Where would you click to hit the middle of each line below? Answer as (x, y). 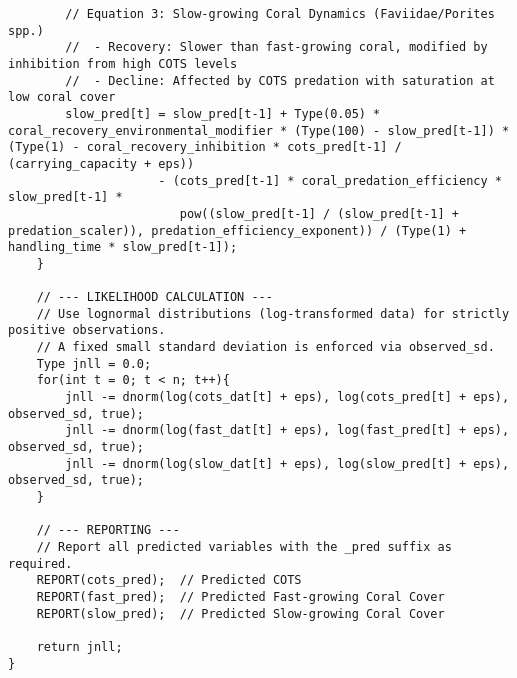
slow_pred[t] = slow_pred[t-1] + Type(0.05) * (223, 113)
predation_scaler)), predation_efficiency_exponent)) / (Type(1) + (237, 230)
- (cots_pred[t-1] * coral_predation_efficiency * (330, 180)
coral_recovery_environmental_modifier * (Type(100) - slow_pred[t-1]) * (259, 130)
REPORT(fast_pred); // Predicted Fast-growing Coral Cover (240, 596)
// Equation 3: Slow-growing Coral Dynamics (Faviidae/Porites (280, 14)
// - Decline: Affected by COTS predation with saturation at (280, 80)
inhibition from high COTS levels (123, 63)
